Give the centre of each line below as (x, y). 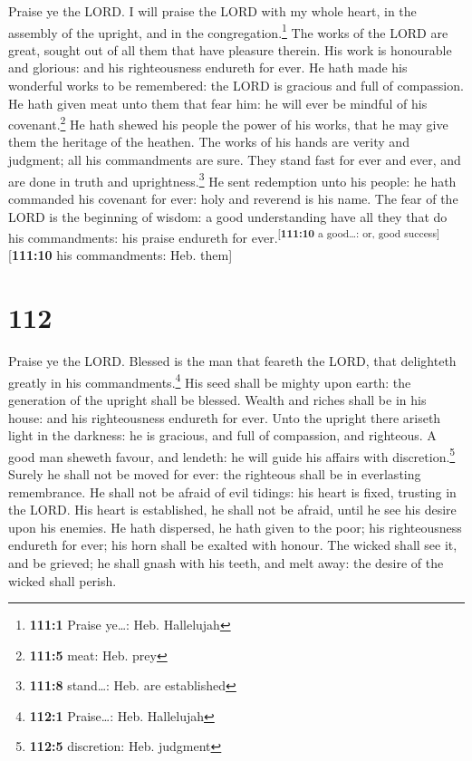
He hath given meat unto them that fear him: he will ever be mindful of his (218, 103)
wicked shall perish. (63, 580)
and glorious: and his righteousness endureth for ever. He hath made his (208, 67)
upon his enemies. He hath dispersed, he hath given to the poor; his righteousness (235, 527)
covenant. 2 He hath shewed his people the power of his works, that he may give (228, 123)
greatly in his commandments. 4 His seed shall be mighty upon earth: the (210, 380)
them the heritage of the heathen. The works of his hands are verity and (209, 142)
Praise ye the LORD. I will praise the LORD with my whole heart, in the (212, 11)
